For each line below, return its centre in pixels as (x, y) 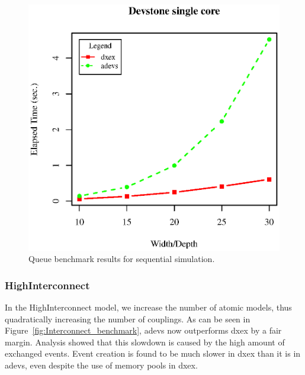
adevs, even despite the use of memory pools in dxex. (101, 365)
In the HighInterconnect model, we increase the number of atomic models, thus (148, 307)
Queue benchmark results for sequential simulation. (122, 259)
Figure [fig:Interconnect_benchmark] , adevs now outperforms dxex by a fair (143, 330)
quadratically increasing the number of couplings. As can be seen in (128, 319)
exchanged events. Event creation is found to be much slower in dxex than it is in (153, 353)
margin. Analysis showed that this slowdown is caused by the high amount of (145, 342)
